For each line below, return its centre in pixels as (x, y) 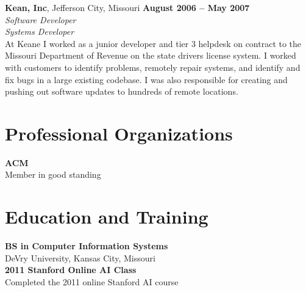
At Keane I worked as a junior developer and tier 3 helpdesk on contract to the (153, 43)
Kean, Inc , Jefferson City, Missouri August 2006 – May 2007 (127, 7)
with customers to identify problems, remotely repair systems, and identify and (153, 67)
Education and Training (107, 217)
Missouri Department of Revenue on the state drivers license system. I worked (151, 55)
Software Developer (41, 19)
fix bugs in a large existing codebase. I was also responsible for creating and (146, 79)
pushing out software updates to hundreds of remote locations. (122, 91)
